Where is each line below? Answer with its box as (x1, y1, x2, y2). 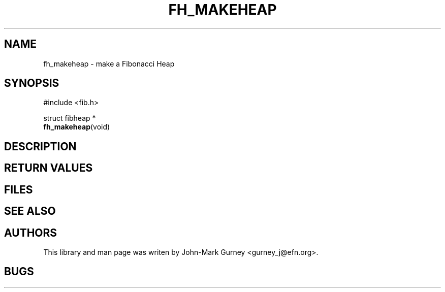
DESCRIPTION (4, 140, 77, 153)
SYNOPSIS (4, 77, 59, 90)
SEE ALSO (4, 205, 56, 218)
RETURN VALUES (4, 161, 93, 175)
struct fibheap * (43, 114, 96, 123)
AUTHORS (4, 226, 57, 239)
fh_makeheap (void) (43, 122, 110, 132)
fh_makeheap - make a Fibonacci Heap (43, 59, 175, 68)
